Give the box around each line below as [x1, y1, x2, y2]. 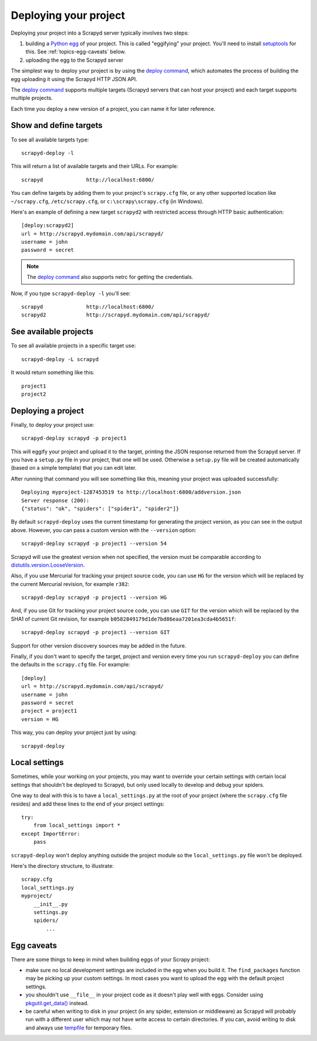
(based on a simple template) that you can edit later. [11, 464, 137, 471]
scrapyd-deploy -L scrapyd [21, 356, 99, 362]
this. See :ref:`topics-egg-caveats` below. [25, 48, 126, 55]
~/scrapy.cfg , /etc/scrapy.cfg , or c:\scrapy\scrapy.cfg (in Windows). [11, 197, 204, 205]
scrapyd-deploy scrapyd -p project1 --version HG [21, 594, 167, 601]
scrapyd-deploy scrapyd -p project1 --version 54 [21, 540, 167, 547]
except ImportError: [21, 830, 80, 837]
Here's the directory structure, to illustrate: [11, 862, 114, 869]
